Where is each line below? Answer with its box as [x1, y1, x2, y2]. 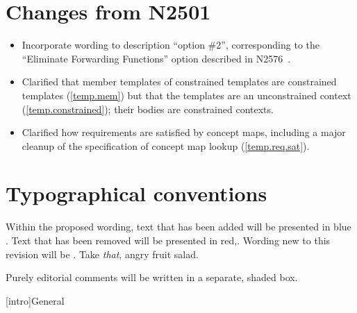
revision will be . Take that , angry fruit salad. [6, 246, 199, 261]
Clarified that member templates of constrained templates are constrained [22, 74, 337, 89]
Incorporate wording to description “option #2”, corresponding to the [22, 37, 319, 52]
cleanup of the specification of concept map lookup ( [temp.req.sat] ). [22, 138, 310, 153]
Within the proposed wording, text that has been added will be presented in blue [6, 219, 351, 234]
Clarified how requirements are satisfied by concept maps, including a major [22, 125, 346, 139]
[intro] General [6, 293, 65, 307]
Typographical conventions [6, 179, 267, 208]
